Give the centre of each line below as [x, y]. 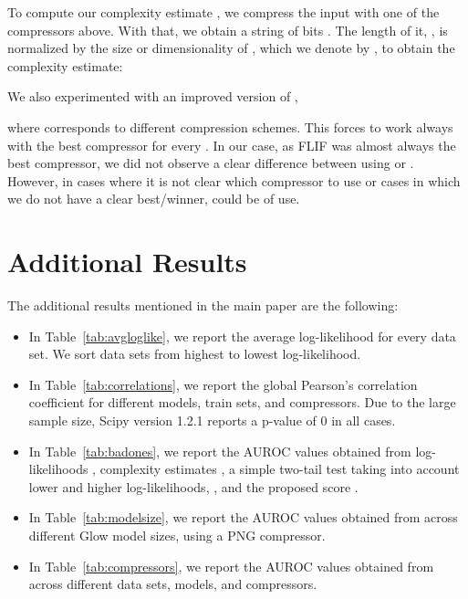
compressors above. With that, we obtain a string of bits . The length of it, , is [228, 30]
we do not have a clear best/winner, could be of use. [154, 199]
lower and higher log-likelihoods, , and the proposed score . [193, 486]
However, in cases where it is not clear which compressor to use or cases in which [234, 180]
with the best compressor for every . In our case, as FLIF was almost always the [232, 145]
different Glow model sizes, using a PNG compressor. [177, 535]
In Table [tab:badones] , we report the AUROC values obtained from [220, 451]
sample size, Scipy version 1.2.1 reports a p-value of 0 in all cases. [212, 420]
